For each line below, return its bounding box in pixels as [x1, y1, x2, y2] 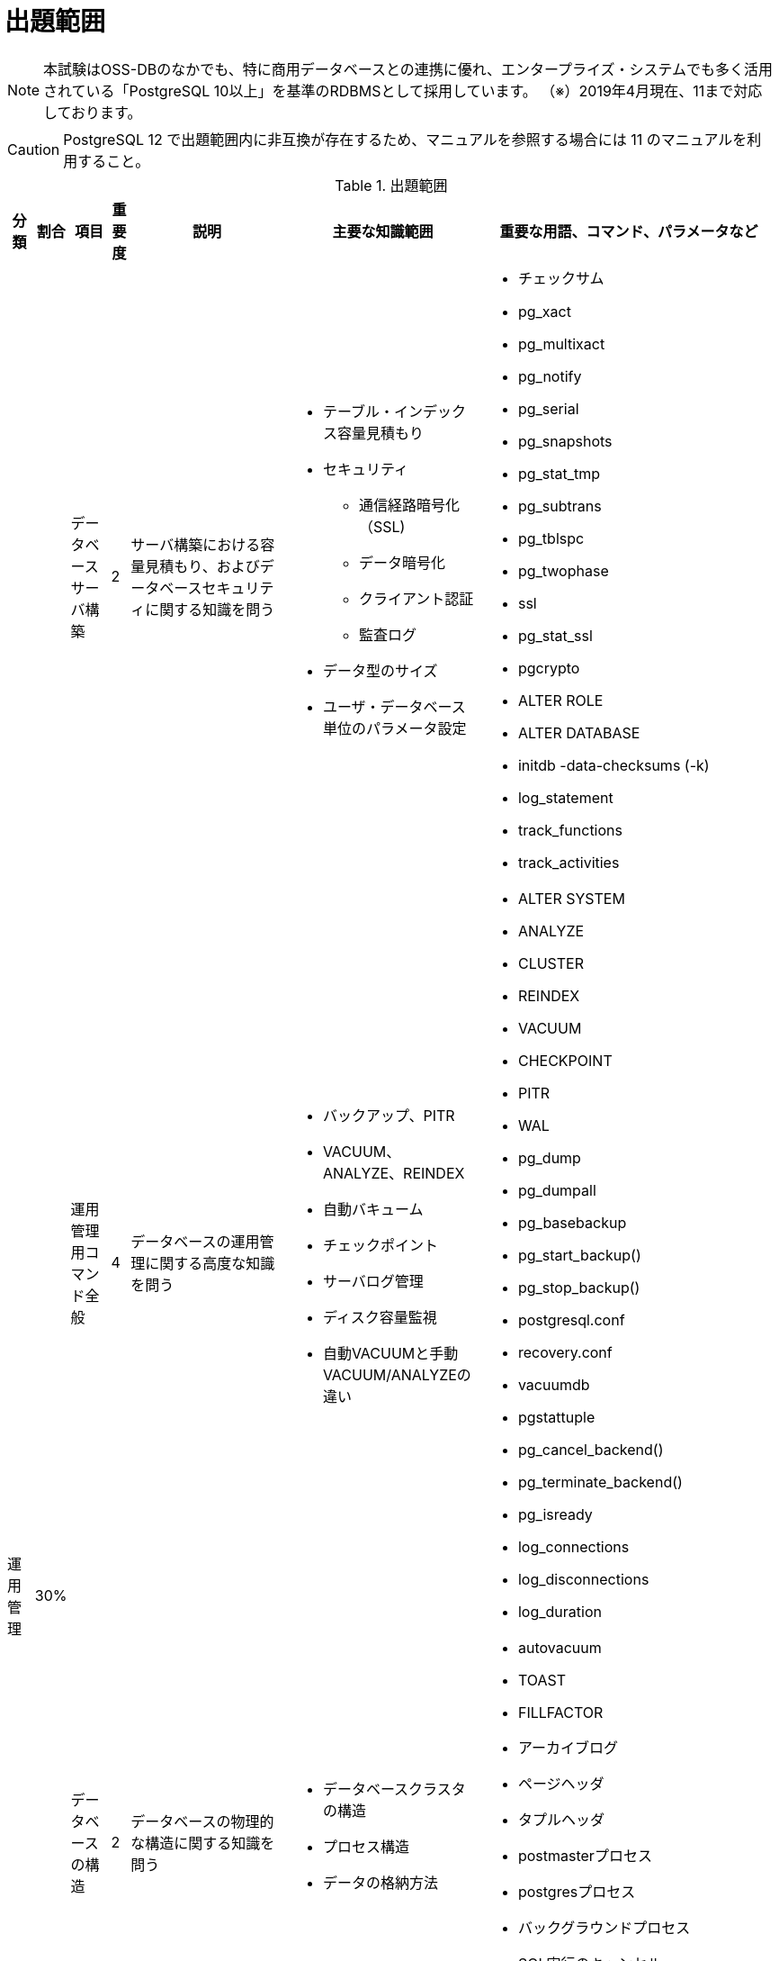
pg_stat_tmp [517, 464, 601, 483]
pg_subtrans [517, 496, 602, 515]
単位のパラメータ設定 [322, 718, 467, 737]
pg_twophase [517, 561, 609, 580]
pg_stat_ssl [517, 626, 593, 645]
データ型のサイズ [322, 661, 438, 680]
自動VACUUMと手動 [322, 1343, 459, 1362]
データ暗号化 [358, 553, 445, 572]
